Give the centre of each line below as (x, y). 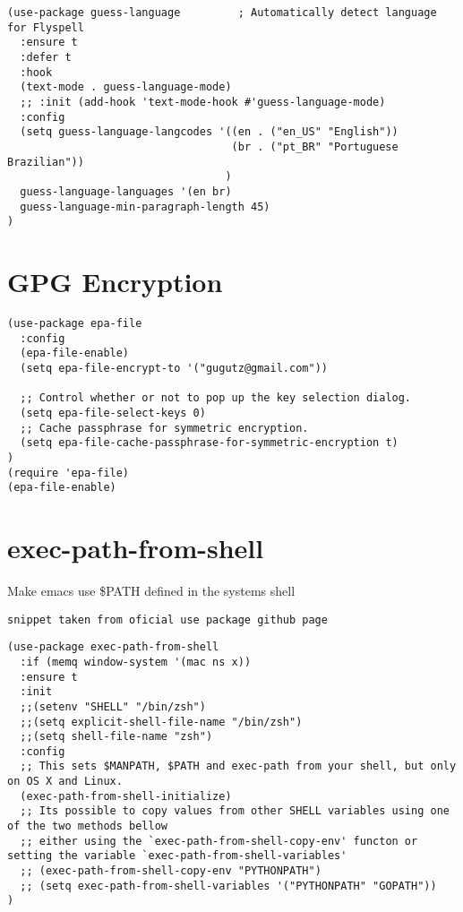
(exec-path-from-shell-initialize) (126, 796)
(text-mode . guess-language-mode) (126, 87)
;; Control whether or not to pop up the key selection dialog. (216, 398)
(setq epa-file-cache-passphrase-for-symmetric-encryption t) (209, 443)
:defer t (46, 57)
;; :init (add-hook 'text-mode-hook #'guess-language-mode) (203, 102)
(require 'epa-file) (69, 473)
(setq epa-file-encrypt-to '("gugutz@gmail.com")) (174, 368)
